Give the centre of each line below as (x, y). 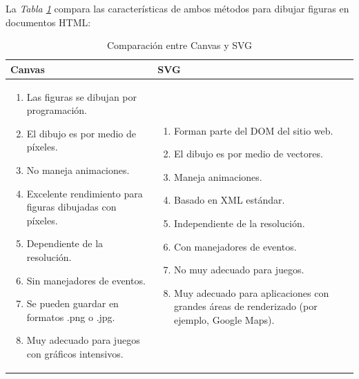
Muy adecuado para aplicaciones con (252, 292)
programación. (57, 110)
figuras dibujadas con (71, 207)
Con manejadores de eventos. (235, 246)
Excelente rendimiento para (85, 193)
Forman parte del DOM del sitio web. (254, 130)
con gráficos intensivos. (75, 353)
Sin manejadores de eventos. (86, 280)
